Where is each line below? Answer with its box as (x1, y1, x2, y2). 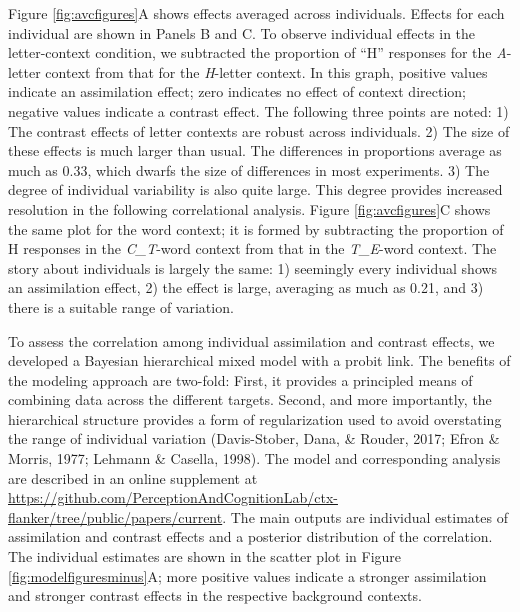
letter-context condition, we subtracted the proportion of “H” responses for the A (8, 42, 507, 63)
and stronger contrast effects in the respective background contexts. (8, 585, 422, 606)
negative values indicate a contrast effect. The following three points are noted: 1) (8, 100, 509, 121)
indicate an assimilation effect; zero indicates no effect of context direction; (8, 81, 466, 102)
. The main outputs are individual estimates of (222, 506, 508, 527)
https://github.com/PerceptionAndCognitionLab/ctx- (8, 487, 338, 508)
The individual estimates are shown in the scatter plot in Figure (8, 546, 402, 567)
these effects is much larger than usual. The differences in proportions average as (8, 140, 502, 161)
